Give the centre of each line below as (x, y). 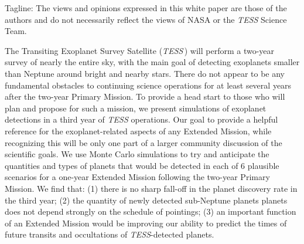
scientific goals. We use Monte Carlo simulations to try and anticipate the (137, 154)
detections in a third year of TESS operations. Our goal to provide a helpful (141, 119)
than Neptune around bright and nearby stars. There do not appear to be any (145, 73)
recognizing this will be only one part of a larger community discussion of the (144, 142)
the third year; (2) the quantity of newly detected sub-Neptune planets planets (146, 200)
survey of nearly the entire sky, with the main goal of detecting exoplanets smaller (152, 62)
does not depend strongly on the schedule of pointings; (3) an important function (151, 211)
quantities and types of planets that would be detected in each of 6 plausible (142, 165)
